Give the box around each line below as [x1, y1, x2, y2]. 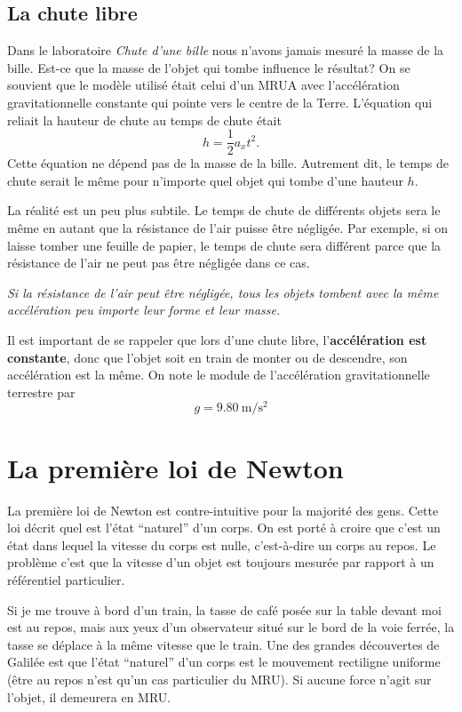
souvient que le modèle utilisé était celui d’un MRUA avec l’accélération [7, 76, 400, 94]
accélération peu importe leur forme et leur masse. [7, 300, 281, 319]
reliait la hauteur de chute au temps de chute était [7, 110, 282, 129]
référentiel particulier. [7, 570, 125, 588]
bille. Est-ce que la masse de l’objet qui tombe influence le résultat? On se [7, 58, 410, 76]
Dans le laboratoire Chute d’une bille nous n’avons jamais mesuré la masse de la [7, 41, 444, 60]
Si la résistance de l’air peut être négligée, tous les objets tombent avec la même [7, 283, 439, 301]
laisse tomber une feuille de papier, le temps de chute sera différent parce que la [7, 236, 442, 254]
